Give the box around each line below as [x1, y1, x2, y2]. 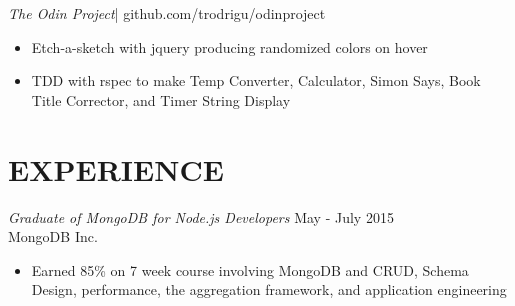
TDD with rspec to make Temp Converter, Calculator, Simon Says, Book [31, 70, 481, 91]
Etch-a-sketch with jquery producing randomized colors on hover [31, 36, 428, 57]
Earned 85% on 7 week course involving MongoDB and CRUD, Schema [31, 259, 469, 280]
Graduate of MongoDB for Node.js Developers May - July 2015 [8, 206, 394, 227]
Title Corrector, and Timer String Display [31, 89, 291, 110]
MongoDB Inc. [8, 226, 98, 247]
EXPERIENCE [8, 148, 224, 189]
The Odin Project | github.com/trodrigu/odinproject [8, 3, 326, 23]
